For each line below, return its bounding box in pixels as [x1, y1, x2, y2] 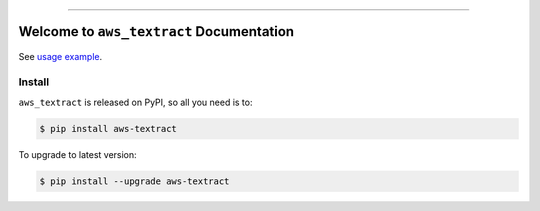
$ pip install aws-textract [39, 123, 177, 134]
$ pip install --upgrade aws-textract [39, 175, 230, 187]
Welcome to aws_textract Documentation [18, 23, 295, 40]
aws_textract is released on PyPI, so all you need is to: [18, 96, 253, 108]
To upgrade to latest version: [18, 148, 137, 160]
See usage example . [18, 50, 103, 62]
